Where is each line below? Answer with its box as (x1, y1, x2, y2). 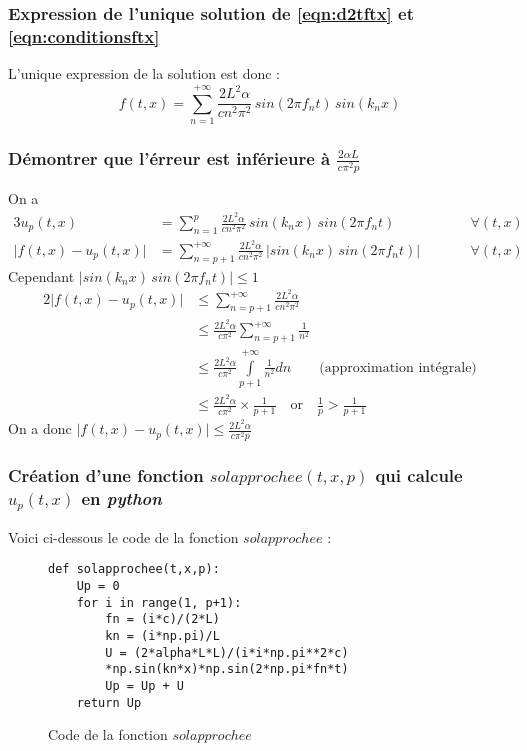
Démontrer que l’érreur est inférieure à (8, 145, 331, 170)
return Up (76, 695, 142, 710)
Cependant (8, 265, 75, 286)
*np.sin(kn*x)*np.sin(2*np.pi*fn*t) (105, 662, 349, 677)
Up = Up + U (105, 678, 185, 693)
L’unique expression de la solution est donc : (8, 63, 280, 84)
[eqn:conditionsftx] (8, 23, 160, 48)
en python (81, 486, 162, 511)
